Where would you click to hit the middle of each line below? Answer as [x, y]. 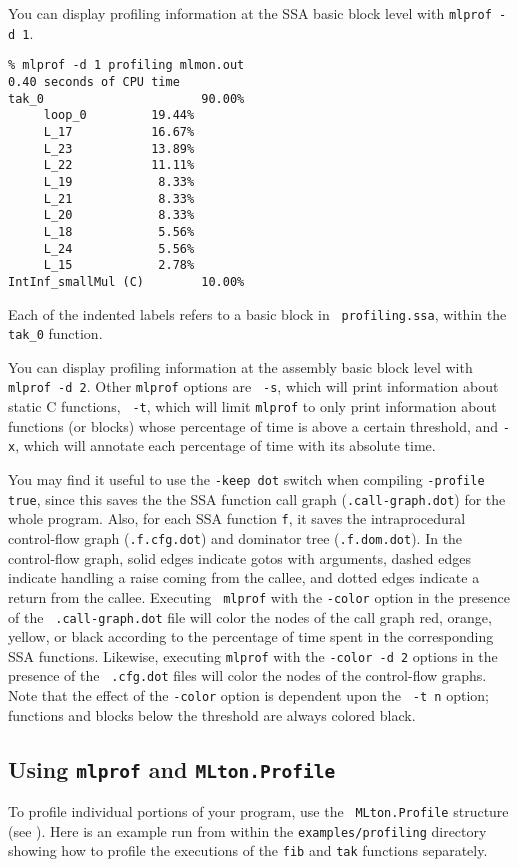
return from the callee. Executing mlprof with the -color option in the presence [259, 596]
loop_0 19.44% [119, 115]
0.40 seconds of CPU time [94, 81]
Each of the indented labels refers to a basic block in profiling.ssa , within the [257, 313]
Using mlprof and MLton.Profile [172, 768]
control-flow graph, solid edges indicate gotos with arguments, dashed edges [239, 557]
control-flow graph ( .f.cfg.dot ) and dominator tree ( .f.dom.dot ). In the [235, 538]
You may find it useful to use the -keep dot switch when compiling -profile [246, 479]
